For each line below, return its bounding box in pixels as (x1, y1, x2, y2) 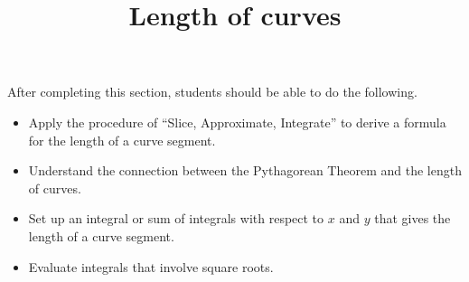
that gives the (374, 209, 451, 228)
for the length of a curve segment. (28, 130, 216, 149)
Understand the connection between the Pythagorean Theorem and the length (28, 161, 462, 180)
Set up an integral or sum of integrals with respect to (28, 209, 324, 228)
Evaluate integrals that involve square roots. (28, 257, 274, 276)
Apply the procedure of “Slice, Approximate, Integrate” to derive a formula (28, 112, 446, 131)
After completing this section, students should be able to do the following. (7, 82, 417, 101)
